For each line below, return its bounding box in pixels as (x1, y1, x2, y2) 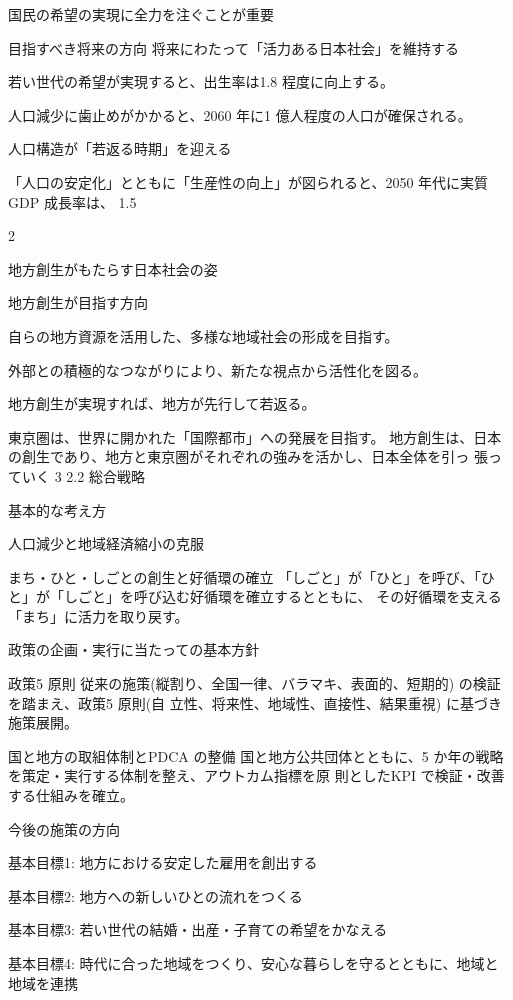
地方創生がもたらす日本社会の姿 (8, 258, 218, 279)
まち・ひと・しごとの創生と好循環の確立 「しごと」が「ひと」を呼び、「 (8, 566, 481, 587)
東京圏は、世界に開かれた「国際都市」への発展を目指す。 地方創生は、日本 (8, 426, 502, 447)
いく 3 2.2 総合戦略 (21, 465, 145, 486)
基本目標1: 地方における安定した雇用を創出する (8, 852, 318, 873)
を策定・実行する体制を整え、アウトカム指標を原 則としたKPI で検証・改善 (8, 765, 505, 786)
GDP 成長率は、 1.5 (8, 191, 137, 212)
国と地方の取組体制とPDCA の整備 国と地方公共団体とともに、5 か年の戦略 (8, 745, 504, 766)
